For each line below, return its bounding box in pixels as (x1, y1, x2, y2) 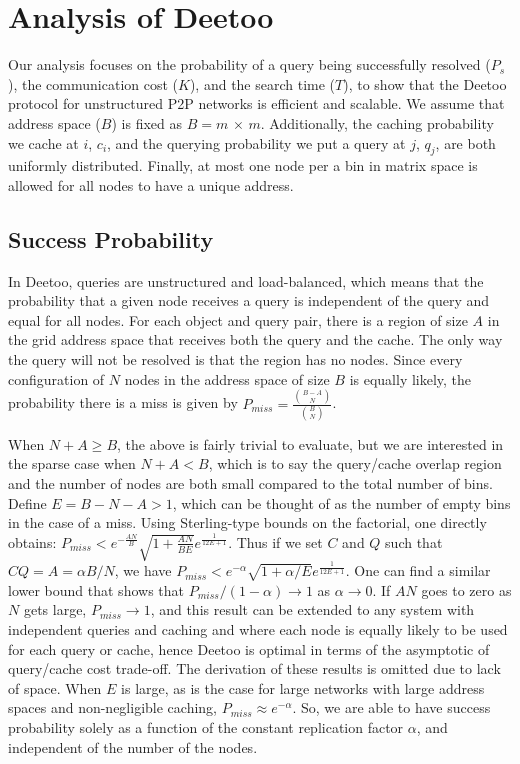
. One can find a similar (345, 560, 491, 581)
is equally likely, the (349, 368, 472, 389)
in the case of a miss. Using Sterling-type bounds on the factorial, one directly (8, 512, 487, 533)
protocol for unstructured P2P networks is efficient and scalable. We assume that (8, 93, 505, 114)
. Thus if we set (228, 531, 323, 552)
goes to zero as (421, 579, 512, 600)
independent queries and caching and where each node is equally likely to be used (8, 619, 508, 640)
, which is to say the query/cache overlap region (208, 453, 502, 474)
